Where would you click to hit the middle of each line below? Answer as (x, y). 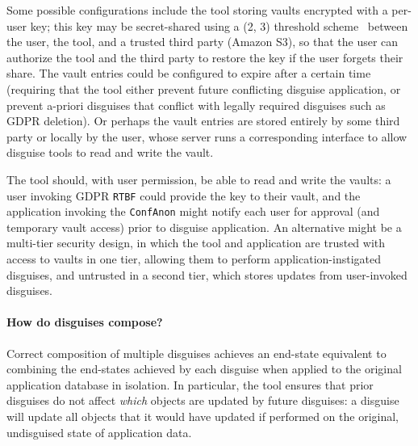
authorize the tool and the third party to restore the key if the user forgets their (205, 57)
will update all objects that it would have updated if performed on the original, (203, 416)
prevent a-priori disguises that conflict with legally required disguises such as (196, 105)
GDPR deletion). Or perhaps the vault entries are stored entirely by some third (203, 121)
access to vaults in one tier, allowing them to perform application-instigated (194, 259)
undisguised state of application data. (99, 432)
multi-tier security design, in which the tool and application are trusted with (196, 243)
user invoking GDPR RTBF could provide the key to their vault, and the (184, 195)
